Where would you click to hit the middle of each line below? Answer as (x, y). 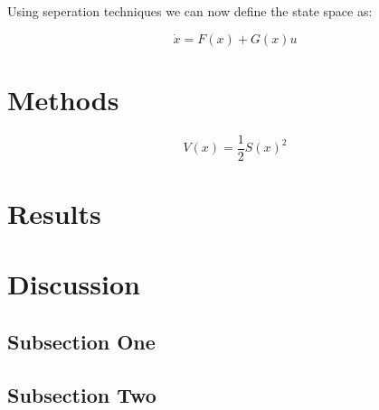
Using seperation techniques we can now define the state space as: (190, 11)
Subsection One (81, 341)
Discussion (74, 284)
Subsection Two (82, 394)
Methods (63, 99)
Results (54, 213)
